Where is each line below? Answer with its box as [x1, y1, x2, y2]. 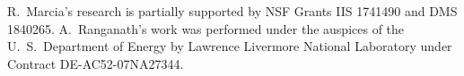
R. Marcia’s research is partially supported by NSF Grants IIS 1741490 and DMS [7, 2, 458, 20]
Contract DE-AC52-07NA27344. [7, 54, 184, 72]
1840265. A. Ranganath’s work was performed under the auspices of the [7, 19, 405, 38]
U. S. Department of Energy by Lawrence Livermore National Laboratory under [7, 37, 452, 55]
